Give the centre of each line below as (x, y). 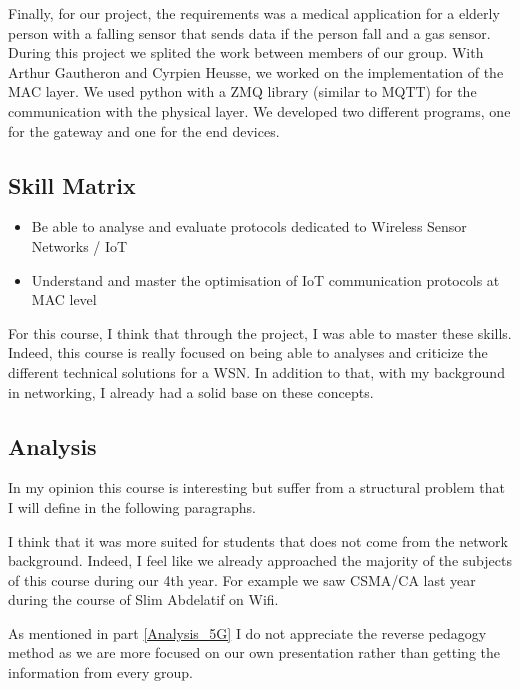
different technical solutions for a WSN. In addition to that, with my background (256, 371)
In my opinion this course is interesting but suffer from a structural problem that (256, 487)
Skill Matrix (72, 184)
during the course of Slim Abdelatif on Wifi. (143, 599)
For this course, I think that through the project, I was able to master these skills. (260, 332)
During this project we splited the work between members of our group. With (246, 52)
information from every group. (100, 672)
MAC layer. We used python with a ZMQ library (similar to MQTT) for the (242, 91)
